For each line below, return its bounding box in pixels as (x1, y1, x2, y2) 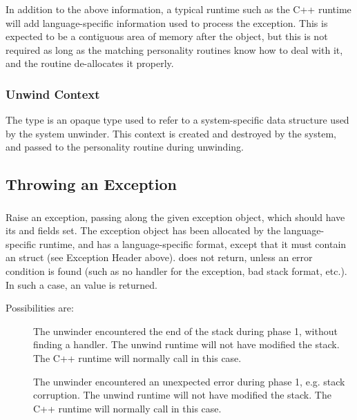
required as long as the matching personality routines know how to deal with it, (6, 42, 343, 57)
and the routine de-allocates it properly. (6, 56, 174, 70)
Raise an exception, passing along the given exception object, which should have (6, 209, 345, 224)
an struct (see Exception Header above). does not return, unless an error (6, 250, 313, 265)
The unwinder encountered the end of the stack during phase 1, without (33, 323, 338, 338)
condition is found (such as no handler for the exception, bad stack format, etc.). (6, 264, 347, 278)
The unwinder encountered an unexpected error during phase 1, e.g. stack (33, 374, 345, 388)
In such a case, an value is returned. (6, 277, 158, 292)
